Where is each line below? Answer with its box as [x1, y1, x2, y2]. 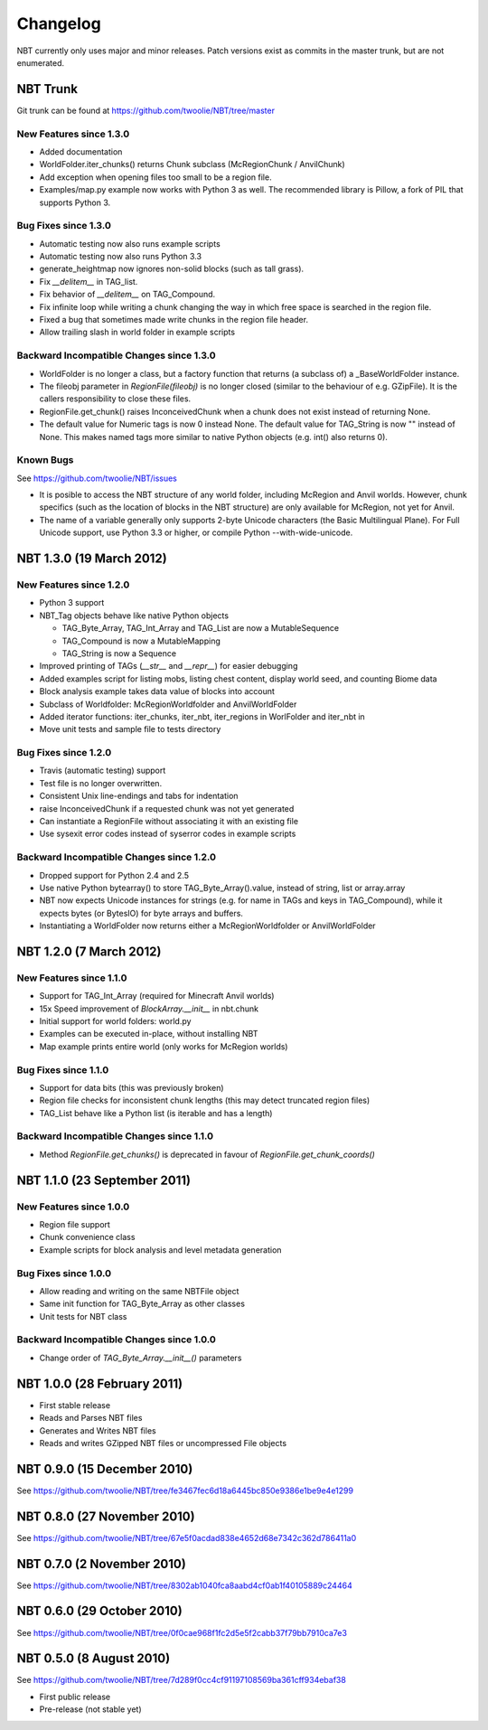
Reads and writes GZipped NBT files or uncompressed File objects [39, 1437, 287, 1448]
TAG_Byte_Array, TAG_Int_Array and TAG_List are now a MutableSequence [61, 623, 339, 634]
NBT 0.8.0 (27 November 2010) [16, 1509, 195, 1524]
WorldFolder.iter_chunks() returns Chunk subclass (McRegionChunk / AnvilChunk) [39, 159, 345, 170]
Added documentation [39, 146, 123, 157]
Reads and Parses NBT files [39, 1413, 143, 1424]
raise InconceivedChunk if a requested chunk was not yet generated [39, 803, 295, 813]
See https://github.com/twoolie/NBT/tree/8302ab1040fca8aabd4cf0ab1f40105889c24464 [16, 1580, 352, 1591]
